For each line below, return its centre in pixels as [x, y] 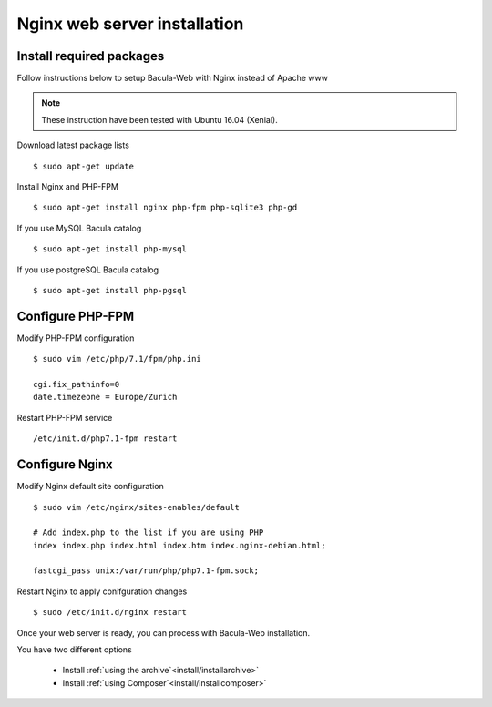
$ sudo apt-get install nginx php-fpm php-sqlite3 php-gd [165, 208]
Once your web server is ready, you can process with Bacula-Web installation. [164, 632]
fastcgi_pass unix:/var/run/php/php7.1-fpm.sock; [146, 571]
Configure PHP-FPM [76, 316]
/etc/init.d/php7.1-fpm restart [105, 439]
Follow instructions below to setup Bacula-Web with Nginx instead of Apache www [172, 78]
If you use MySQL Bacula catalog [79, 228]
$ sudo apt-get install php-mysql [110, 249]
